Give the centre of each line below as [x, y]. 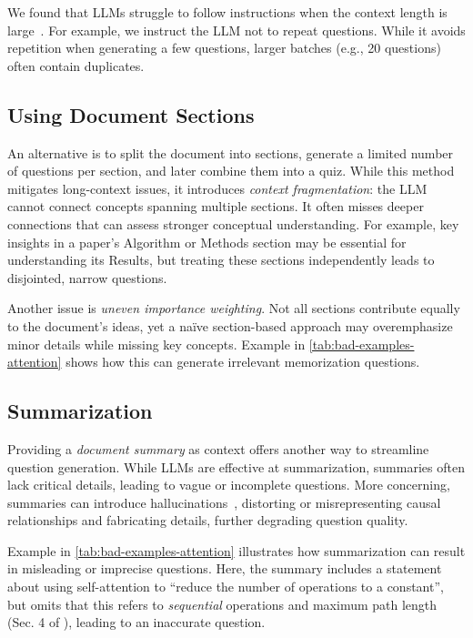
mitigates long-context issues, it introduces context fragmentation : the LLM [217, 188]
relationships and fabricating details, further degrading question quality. [208, 520]
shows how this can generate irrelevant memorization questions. [243, 362]
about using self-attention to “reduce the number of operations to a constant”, [226, 587]
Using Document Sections [131, 114]
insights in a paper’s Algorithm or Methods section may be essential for [207, 242]
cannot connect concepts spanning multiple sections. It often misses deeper [216, 206]
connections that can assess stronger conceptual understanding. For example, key [233, 223]
